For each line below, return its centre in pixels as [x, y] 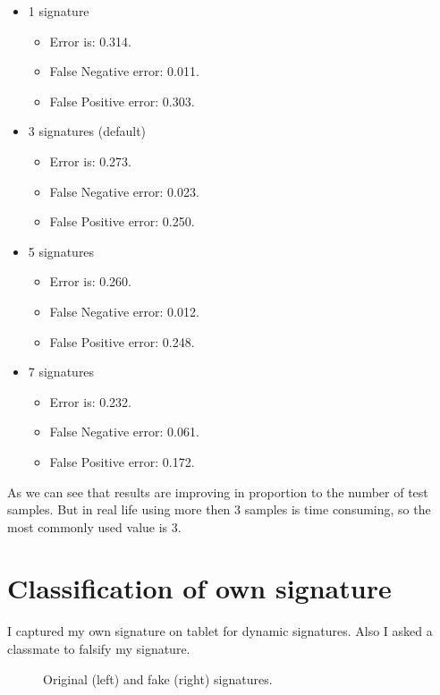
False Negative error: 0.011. [124, 71]
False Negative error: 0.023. [124, 191]
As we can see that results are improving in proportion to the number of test [218, 492]
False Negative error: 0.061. [124, 432]
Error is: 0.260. [90, 281]
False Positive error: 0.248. [122, 341]
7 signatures [61, 372]
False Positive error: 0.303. [122, 101]
